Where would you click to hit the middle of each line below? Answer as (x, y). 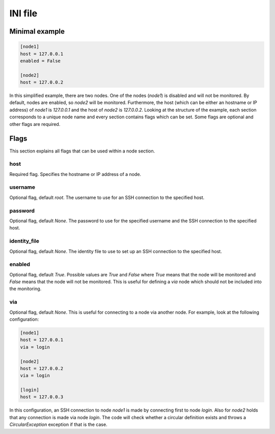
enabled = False (40, 61)
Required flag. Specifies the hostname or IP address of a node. (75, 174)
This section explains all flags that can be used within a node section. (82, 151)
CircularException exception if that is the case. (58, 425)
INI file (23, 13)
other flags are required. (35, 124)
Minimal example (37, 31)
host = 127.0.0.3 (42, 397)
